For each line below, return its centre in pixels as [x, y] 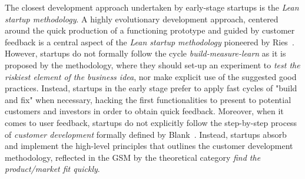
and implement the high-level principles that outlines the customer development [149, 146]
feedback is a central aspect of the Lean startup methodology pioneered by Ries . [150, 42]
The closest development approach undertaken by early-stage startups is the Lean [152, 7]
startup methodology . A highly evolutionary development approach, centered [142, 19]
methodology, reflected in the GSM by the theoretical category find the [133, 157]
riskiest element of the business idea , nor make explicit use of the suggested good [151, 76]
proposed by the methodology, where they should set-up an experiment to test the [152, 64]
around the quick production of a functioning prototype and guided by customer [150, 30]
